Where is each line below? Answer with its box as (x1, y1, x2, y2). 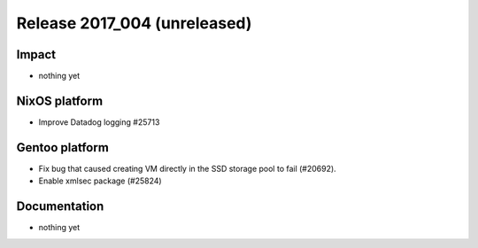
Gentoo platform (16, 140, 110, 155)
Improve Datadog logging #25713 (38, 116, 160, 128)
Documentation (16, 199, 104, 214)
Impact (16, 47, 57, 62)
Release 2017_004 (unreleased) (16, 13, 252, 33)
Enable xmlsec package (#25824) (38, 175, 163, 186)
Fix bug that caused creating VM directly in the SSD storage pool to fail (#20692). (38, 163, 336, 174)
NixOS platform (16, 93, 104, 108)
